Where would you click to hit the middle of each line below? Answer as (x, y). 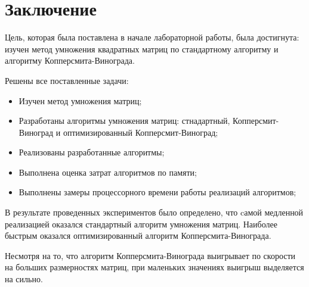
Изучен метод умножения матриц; (80, 100)
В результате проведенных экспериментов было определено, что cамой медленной (154, 212)
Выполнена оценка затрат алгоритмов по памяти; (108, 172)
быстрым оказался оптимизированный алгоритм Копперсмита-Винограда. (138, 235)
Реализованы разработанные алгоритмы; (92, 152)
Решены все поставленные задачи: (67, 80)
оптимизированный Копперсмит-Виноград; (141, 132)
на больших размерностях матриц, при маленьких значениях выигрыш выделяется (154, 267)
